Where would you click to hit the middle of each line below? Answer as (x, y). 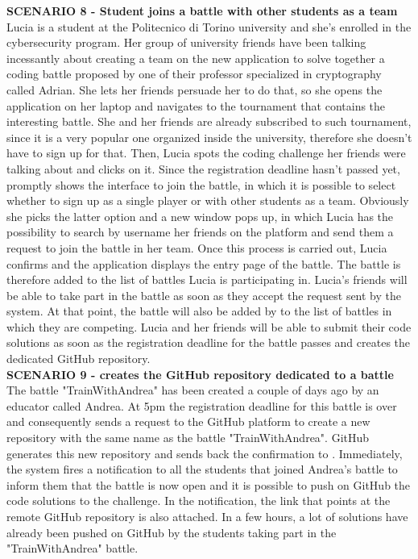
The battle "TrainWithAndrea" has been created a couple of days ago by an (193, 390)
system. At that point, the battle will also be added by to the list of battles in (199, 311)
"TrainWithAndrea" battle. (72, 548)
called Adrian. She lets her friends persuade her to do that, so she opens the (195, 89)
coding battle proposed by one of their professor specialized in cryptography (194, 74)
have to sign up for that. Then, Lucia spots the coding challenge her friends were (206, 153)
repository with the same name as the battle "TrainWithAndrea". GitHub (188, 438)
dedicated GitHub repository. (79, 359)
